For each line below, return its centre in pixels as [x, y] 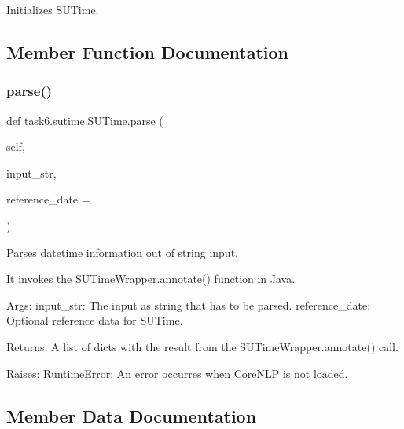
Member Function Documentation [148, 51]
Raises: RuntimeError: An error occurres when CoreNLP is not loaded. [177, 373]
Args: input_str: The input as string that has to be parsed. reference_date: [189, 304]
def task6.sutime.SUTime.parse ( [85, 120]
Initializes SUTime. [53, 9]
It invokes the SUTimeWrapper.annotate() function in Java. [151, 279]
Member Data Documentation [132, 415]
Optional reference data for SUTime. [95, 320]
